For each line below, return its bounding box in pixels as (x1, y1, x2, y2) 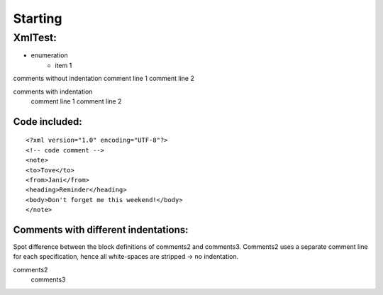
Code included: (13, 116, 83, 128)
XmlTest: (13, 31, 57, 44)
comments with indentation (13, 87, 93, 96)
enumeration (30, 51, 68, 60)
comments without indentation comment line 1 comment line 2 (13, 74, 194, 83)
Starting (13, 11, 62, 26)
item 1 (55, 61, 72, 69)
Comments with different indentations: (13, 223, 189, 235)
